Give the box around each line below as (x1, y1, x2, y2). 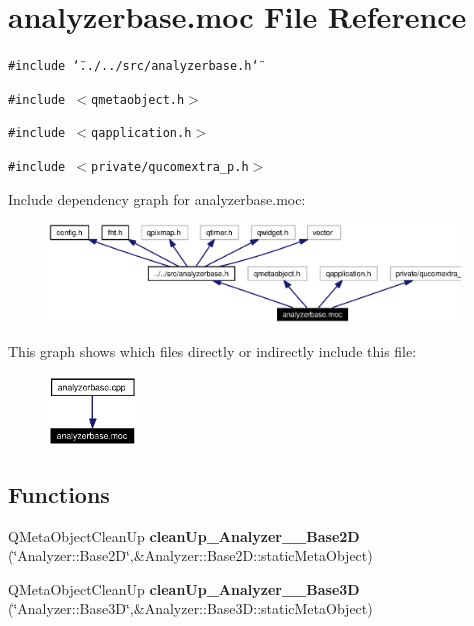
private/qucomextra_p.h (91, 160, 249, 175)
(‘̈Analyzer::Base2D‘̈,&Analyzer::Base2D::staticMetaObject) (8, 545, 373, 566)
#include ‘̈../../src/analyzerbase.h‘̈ (8, 59, 259, 74)
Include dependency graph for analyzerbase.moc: (8, 188, 306, 209)
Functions (8, 478, 110, 509)
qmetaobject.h (91, 92, 185, 107)
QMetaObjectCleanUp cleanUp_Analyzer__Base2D (8, 525, 360, 546)
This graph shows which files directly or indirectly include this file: (8, 341, 417, 362)
